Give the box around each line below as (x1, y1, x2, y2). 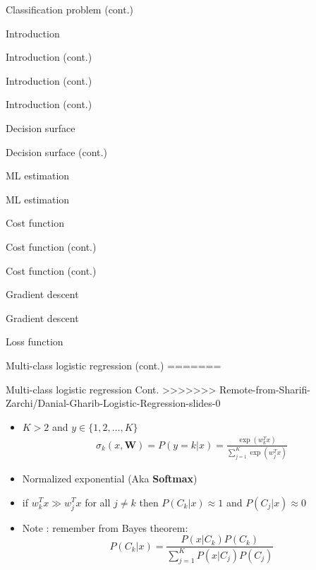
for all (85, 494, 111, 509)
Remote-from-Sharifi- (219, 381, 311, 396)
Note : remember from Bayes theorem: (22, 520, 188, 535)
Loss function (6, 334, 63, 349)
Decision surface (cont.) (6, 144, 107, 159)
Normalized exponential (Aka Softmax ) (22, 470, 197, 485)
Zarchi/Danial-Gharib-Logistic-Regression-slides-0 (6, 396, 221, 410)
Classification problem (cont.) (6, 2, 134, 16)
